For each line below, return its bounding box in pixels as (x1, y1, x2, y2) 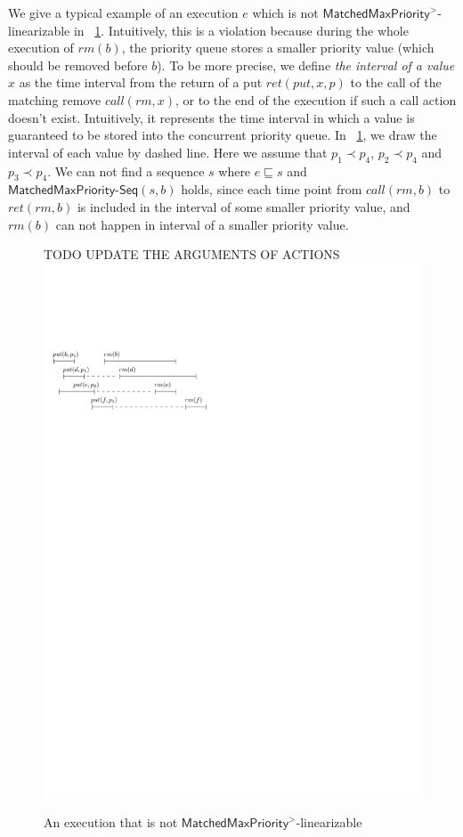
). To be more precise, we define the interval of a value (157, 55, 455, 74)
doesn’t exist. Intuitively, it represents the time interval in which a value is (8, 108, 415, 126)
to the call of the (350, 73, 442, 92)
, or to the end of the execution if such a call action (175, 90, 457, 109)
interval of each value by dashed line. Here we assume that (8, 142, 328, 161)
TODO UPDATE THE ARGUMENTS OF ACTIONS (44, 245, 340, 264)
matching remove (8, 90, 102, 109)
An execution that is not (44, 813, 178, 832)
